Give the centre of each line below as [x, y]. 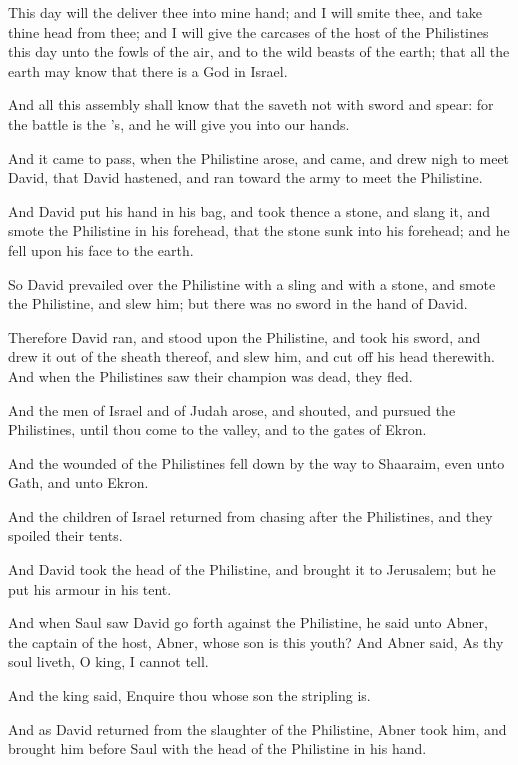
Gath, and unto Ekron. [78, 482]
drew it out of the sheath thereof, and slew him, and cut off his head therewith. [251, 356]
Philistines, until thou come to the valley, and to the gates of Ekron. [217, 429]
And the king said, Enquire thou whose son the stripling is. [189, 695]
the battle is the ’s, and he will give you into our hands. [179, 123]
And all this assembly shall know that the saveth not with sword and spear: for [251, 104]
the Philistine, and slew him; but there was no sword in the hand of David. [238, 303]
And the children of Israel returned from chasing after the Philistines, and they [250, 515]
